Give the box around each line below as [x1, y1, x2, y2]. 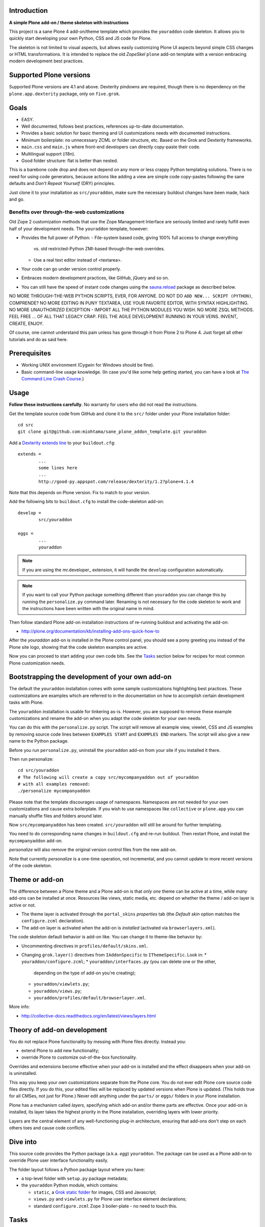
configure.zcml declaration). [21, 918, 84, 924]
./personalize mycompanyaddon [18, 788, 91, 794]
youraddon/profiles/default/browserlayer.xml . [33, 994, 147, 1001]
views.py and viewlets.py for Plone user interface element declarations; [33, 1196, 187, 1202]
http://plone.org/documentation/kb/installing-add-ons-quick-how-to [21, 628, 159, 634]
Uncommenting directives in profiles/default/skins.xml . [21, 943, 148, 949]
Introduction [9, 6, 48, 15]
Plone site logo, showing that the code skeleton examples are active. [9, 644, 148, 650]
